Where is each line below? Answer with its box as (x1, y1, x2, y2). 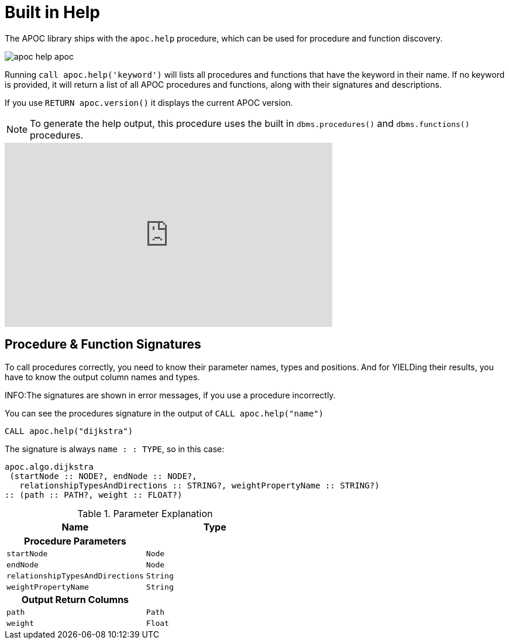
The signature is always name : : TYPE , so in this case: (5, 443, 225, 454)
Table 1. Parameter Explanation (77, 507, 213, 519)
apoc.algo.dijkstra (5, 462, 94, 471)
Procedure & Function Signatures (5, 337, 201, 352)
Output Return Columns (21, 593, 129, 605)
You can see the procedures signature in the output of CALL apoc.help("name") (5, 408, 324, 418)
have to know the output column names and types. (5, 371, 200, 382)
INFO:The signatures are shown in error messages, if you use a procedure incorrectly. (5, 390, 336, 400)
